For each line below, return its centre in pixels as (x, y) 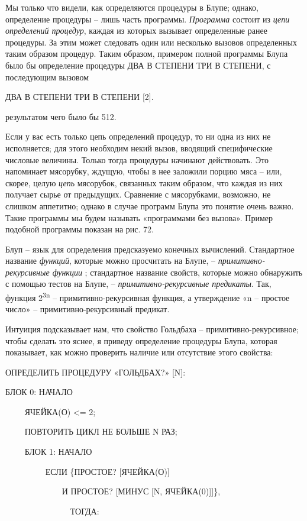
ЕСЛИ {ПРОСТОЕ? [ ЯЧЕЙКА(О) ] (107, 471)
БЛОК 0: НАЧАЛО (39, 392)
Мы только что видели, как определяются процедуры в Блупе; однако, (132, 7)
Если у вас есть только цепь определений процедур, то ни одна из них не (138, 136)
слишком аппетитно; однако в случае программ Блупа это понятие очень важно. (150, 206)
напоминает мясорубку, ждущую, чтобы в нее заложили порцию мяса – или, (144, 171)
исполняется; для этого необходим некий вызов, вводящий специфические (139, 148)
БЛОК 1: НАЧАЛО (58, 452)
